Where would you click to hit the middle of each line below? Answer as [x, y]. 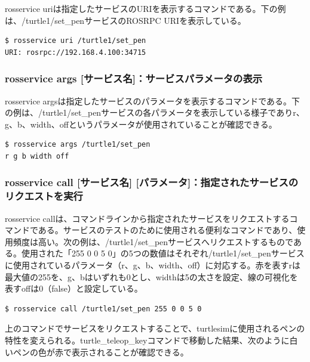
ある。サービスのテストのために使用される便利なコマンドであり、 [168, 230]
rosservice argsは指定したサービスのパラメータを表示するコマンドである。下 [153, 100]
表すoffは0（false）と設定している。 [74, 288]
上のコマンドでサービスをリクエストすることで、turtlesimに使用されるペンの [155, 328]
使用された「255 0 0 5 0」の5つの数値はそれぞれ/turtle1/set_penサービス [163, 253]
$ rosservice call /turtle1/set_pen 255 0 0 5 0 [103, 309]
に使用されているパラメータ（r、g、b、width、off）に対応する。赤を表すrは [153, 265]
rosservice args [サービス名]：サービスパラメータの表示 [134, 78]
